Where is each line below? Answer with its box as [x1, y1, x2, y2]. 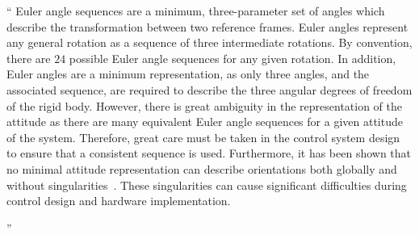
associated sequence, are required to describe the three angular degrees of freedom [6, 81, 413, 98]
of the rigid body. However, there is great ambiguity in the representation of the [6, 97, 403, 114]
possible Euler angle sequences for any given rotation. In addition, [69, 49, 396, 66]
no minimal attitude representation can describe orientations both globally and [6, 160, 397, 177]
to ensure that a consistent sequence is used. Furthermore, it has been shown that [6, 145, 412, 162]
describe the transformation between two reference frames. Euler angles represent [6, 18, 409, 35]
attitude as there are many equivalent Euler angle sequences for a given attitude [6, 113, 403, 130]
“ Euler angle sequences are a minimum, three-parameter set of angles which [6, 2, 385, 19]
